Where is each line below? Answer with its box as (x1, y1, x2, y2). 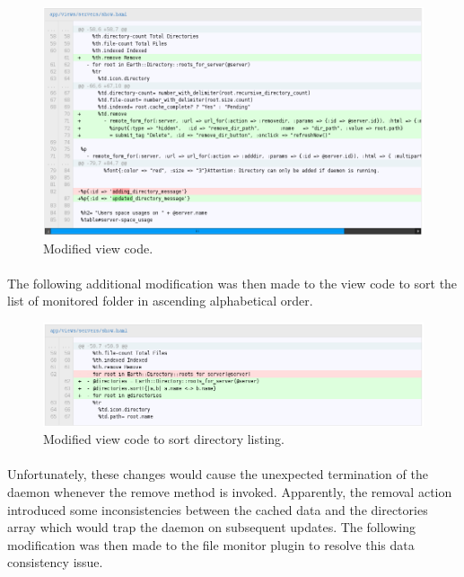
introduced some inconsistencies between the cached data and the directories (7, 500, 428, 519)
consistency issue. (7, 553, 103, 572)
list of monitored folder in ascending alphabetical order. (7, 291, 313, 310)
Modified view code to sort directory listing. (43, 430, 285, 448)
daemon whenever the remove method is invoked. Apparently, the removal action (7, 482, 452, 501)
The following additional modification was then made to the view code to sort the (7, 273, 458, 292)
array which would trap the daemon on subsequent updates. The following (7, 518, 416, 537)
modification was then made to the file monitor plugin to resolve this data (7, 535, 415, 554)
